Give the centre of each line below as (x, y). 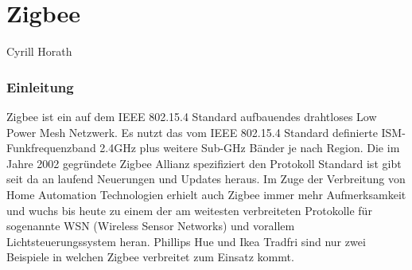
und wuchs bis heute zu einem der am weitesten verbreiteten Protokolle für (189, 210)
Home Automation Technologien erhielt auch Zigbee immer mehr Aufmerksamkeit (206, 194)
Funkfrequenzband (51, 148)
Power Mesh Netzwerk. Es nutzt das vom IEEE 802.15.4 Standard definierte (192, 132)
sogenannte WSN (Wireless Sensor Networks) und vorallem (151, 226)
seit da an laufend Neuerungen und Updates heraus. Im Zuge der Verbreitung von (206, 179)
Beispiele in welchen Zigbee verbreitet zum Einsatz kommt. (150, 257)
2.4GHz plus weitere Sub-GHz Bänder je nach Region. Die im (250, 148)
